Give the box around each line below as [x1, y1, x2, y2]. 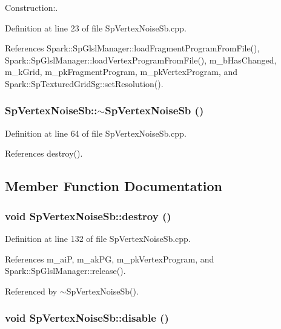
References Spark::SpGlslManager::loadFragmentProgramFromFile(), [5, 42, 260, 54]
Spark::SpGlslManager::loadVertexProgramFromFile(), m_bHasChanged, [5, 53, 277, 66]
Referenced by [5, 284, 58, 297]
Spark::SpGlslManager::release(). [5, 264, 126, 277]
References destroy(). [5, 147, 83, 160]
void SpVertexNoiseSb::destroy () [5, 208, 171, 223]
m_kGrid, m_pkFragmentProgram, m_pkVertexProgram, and [5, 65, 238, 78]
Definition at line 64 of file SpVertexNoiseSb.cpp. [5, 126, 187, 139]
